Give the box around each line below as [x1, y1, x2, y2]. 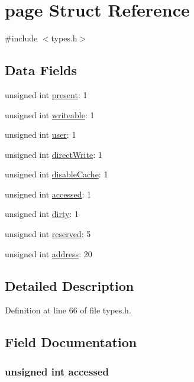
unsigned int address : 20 [5, 247, 92, 260]
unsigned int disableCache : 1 [5, 168, 108, 180]
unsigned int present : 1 [5, 88, 88, 101]
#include [5, 32, 38, 44]
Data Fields [5, 61, 77, 79]
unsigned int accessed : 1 [5, 187, 92, 200]
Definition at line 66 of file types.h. [5, 304, 131, 316]
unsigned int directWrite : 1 [5, 148, 102, 160]
